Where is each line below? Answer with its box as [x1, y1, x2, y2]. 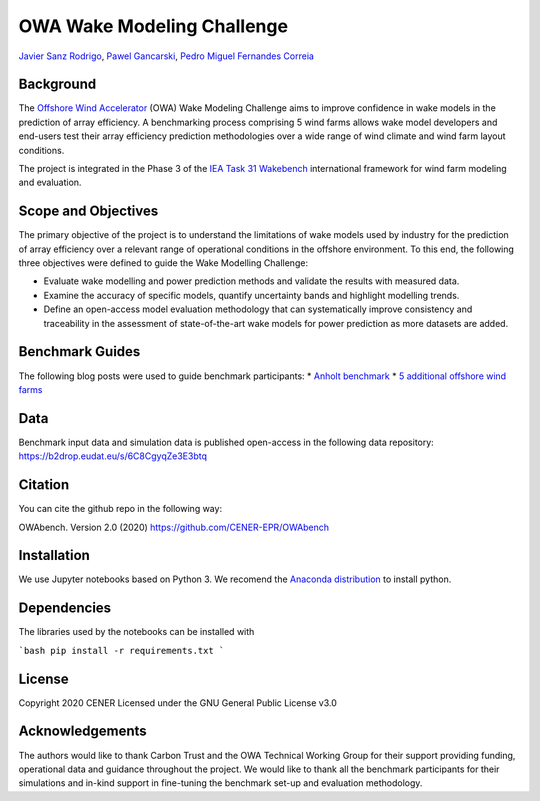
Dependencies [18, 600, 112, 617]
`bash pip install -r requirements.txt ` [18, 645, 225, 656]
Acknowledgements [18, 723, 147, 740]
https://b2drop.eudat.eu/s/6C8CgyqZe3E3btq [18, 450, 207, 462]
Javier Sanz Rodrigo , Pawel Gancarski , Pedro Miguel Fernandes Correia [18, 50, 315, 62]
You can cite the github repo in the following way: [18, 503, 223, 515]
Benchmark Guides [18, 343, 141, 360]
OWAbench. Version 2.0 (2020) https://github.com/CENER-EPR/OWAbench [18, 521, 330, 533]
